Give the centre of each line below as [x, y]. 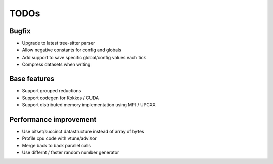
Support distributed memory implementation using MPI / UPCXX [89, 105]
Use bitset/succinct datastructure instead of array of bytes [83, 131]
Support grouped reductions [52, 91]
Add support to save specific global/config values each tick [84, 57]
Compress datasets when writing [56, 64]
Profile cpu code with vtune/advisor [59, 138]
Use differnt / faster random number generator [71, 152]
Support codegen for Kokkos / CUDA [60, 98]
